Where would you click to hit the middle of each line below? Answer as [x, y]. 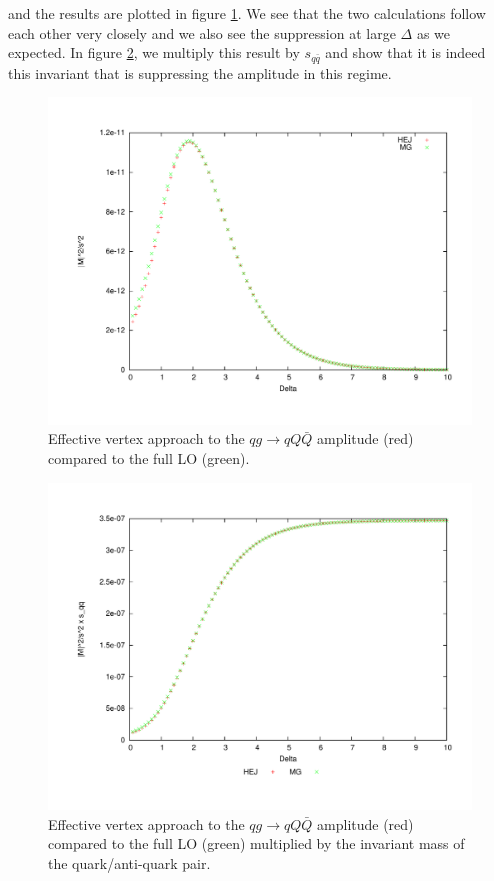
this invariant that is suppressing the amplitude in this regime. [200, 72]
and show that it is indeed [405, 52]
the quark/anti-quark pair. [129, 862]
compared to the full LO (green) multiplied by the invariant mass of [256, 843]
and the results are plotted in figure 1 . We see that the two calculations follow [247, 13]
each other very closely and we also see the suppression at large [202, 32]
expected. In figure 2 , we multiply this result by [154, 52]
